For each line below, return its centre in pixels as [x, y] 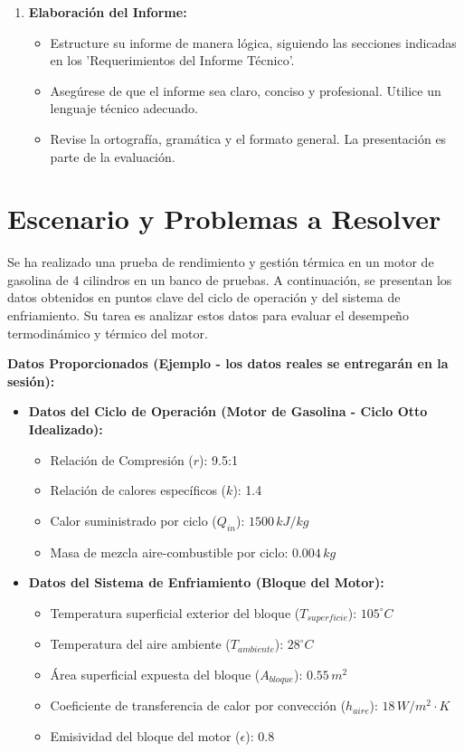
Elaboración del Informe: [108, 12]
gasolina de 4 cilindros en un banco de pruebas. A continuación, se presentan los [230, 279]
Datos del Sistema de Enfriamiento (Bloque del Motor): [206, 582]
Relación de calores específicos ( [138, 490]
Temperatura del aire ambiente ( [140, 644]
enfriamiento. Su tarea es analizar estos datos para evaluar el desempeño [208, 315]
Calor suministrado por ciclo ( [133, 520]
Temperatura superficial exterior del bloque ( [175, 612]
